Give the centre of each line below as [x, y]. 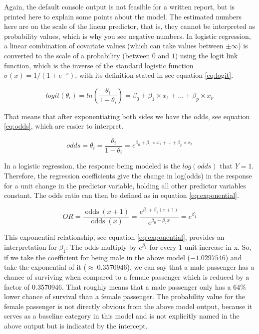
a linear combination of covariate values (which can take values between [114, 46]
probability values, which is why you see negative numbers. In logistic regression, [128, 36]
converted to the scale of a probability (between [77, 55]
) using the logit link [206, 55]
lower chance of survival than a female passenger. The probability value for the [125, 296]
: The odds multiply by [101, 247]
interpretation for [30, 247]
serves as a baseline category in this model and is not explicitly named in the [122, 316]
